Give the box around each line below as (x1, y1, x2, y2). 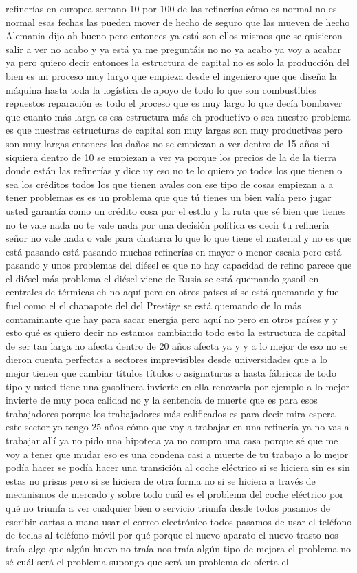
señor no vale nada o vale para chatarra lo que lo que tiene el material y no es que (6, 231, 352, 245)
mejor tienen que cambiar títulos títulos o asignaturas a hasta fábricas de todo (6, 366, 336, 380)
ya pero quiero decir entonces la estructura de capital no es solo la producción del (6, 55, 349, 70)
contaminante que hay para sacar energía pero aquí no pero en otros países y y (6, 311, 338, 326)
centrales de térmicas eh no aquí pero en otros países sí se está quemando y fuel (6, 284, 342, 299)
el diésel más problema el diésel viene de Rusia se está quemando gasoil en (6, 271, 319, 285)
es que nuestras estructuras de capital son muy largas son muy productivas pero (6, 123, 343, 137)
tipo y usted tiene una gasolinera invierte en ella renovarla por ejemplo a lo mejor (6, 379, 350, 393)
